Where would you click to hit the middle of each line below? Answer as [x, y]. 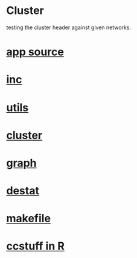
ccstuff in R [36, 246]
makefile [29, 219]
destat [23, 191]
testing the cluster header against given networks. [69, 27]
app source [35, 52]
